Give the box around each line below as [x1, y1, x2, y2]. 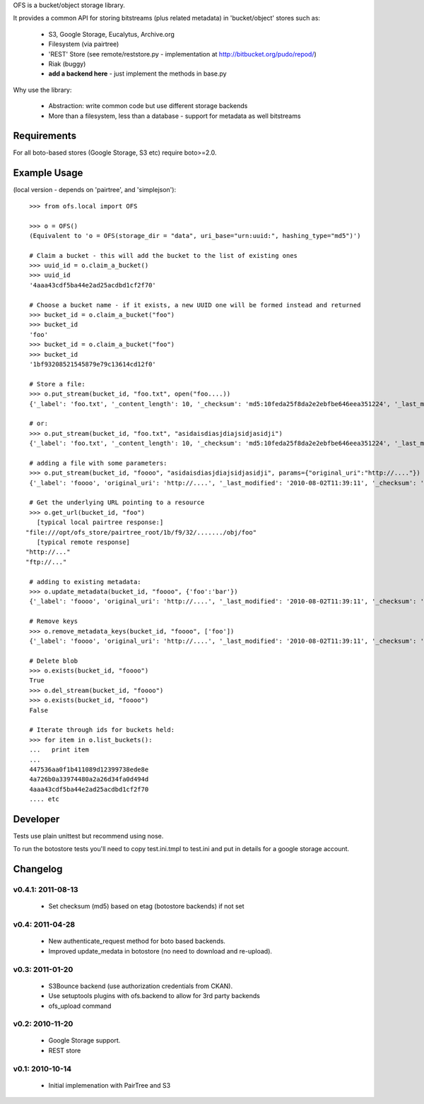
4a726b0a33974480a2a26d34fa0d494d [29, 776, 149, 783]
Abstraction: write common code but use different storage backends [48, 102, 248, 110]
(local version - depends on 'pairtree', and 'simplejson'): [13, 186, 177, 194]
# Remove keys [29, 617, 78, 625]
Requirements [13, 130, 77, 142]
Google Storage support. [48, 1036, 121, 1045]
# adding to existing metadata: [29, 578, 141, 586]
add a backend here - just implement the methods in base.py [48, 69, 227, 78]
